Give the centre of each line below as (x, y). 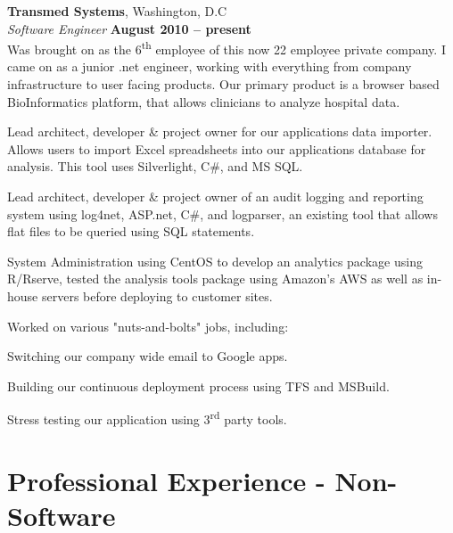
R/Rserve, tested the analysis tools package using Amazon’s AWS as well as (215, 279)
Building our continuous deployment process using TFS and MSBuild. (198, 385)
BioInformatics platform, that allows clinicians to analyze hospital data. (204, 101)
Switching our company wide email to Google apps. (148, 356)
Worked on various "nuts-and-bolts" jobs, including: (148, 326)
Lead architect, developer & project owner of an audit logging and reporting (215, 196)
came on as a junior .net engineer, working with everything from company (210, 66)
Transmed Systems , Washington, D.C (117, 11)
